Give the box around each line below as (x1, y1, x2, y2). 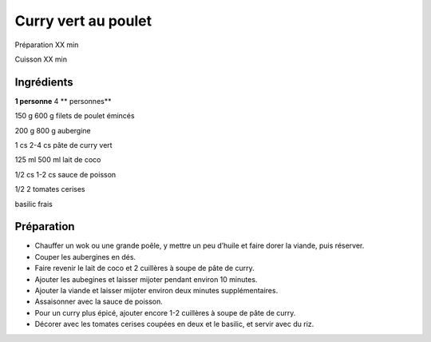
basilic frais (14, 199, 53, 209)
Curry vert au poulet (14, 12, 152, 30)
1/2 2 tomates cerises (14, 185, 85, 194)
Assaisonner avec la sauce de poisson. (34, 296, 164, 307)
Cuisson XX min (14, 54, 68, 64)
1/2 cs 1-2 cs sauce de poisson (14, 169, 117, 179)
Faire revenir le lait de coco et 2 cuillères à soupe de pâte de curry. (34, 264, 255, 273)
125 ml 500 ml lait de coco (14, 155, 101, 165)
